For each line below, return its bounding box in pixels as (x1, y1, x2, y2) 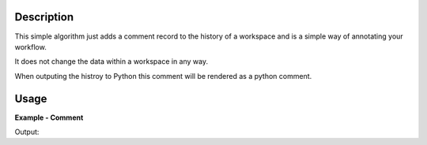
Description (14, 10, 74, 24)
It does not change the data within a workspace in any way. (14, 57, 209, 66)
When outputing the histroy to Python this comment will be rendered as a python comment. (14, 71, 312, 80)
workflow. (14, 42, 47, 51)
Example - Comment (14, 113, 84, 122)
